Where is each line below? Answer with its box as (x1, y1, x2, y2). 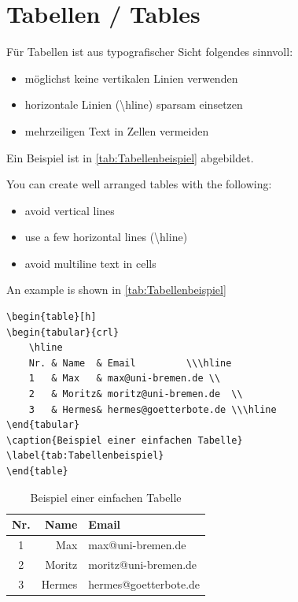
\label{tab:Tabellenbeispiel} (6, 450, 164, 462)
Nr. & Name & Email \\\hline (28, 357, 232, 369)
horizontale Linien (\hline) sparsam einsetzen (24, 96, 243, 113)
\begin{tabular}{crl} (6, 326, 120, 338)
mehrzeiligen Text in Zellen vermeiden (24, 122, 209, 139)
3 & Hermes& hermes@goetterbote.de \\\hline (28, 403, 277, 415)
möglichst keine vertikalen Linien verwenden (24, 69, 238, 86)
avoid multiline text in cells (24, 255, 156, 271)
